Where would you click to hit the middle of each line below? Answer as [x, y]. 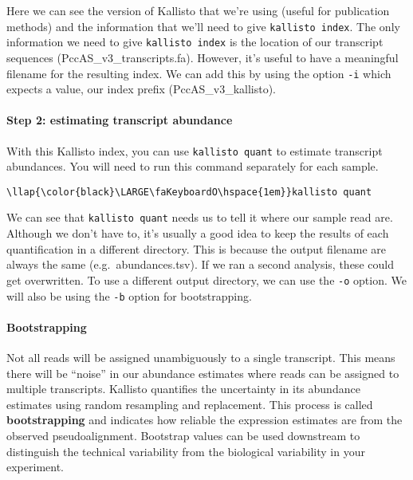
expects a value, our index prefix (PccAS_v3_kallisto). [142, 89]
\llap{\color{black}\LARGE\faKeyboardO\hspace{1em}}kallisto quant [189, 192]
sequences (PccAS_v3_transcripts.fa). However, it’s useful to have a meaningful [203, 57]
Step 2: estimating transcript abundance [120, 120]
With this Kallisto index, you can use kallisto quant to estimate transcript [195, 150]
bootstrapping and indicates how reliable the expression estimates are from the [205, 420]
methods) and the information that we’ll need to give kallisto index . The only [203, 26]
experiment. [35, 467]
